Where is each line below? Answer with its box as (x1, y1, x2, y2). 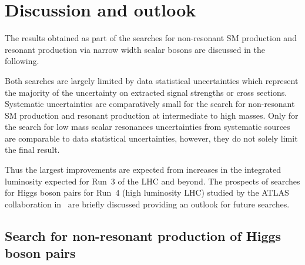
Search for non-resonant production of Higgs (5, 226, 281, 244)
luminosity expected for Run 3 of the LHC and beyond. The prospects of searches (5, 175, 300, 187)
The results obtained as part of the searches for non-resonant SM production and (5, 32, 297, 44)
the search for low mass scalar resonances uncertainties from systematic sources (5, 120, 290, 133)
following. (5, 55, 39, 67)
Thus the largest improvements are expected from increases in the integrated (5, 163, 281, 176)
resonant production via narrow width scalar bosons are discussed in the (5, 43, 265, 55)
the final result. (5, 143, 60, 156)
